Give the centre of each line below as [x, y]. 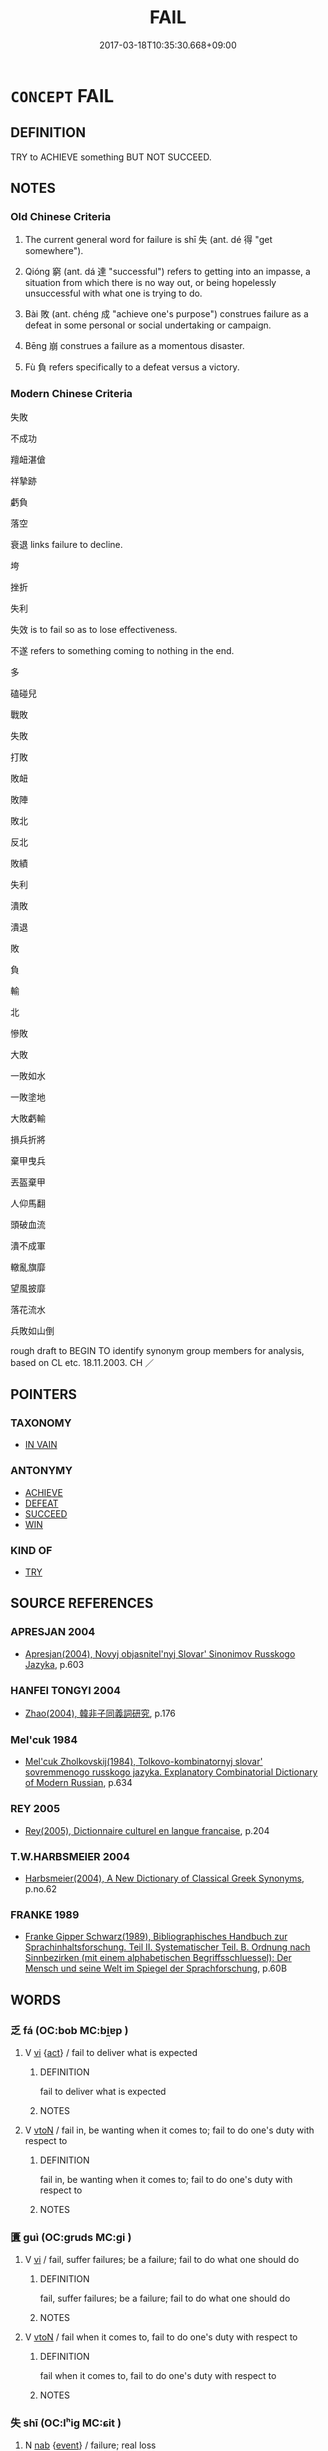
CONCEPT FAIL [62, 95]
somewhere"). [54, 251]
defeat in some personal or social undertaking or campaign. [148, 325]
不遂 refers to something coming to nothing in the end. [122, 650]
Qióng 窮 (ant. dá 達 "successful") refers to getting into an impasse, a [167, 272]
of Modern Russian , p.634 [78, 1783]
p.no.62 [40, 1888]
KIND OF [31, 1550]
